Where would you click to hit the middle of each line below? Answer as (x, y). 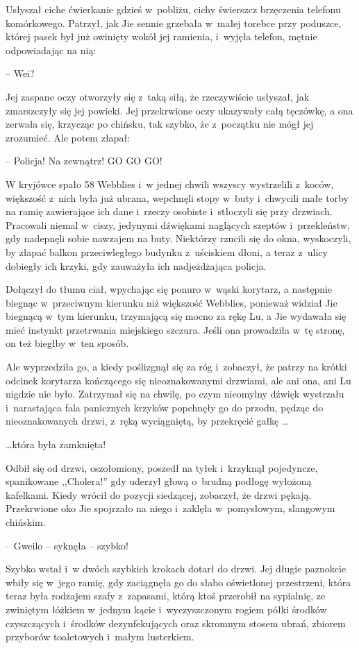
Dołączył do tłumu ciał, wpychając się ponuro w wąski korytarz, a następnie (169, 289)
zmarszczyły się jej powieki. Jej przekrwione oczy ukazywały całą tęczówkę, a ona (179, 110)
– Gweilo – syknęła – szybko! (67, 545)
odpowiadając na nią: (51, 50)
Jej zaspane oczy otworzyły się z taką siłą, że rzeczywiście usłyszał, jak (158, 96)
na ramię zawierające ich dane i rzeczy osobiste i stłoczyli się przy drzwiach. (169, 211)
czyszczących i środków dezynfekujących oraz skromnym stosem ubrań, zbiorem (176, 623)
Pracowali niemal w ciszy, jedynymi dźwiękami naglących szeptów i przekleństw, (178, 224)
